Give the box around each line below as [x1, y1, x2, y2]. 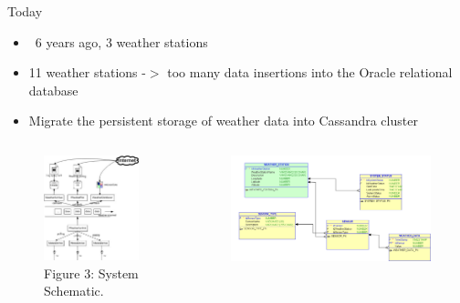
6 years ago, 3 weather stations [35, 32, 208, 51]
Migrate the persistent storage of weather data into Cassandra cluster [28, 111, 418, 130]
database [28, 80, 78, 99]
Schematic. [44, 281, 104, 300]
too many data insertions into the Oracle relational [167, 63, 453, 82]
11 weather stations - [28, 63, 146, 82]
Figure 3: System [44, 263, 139, 282]
